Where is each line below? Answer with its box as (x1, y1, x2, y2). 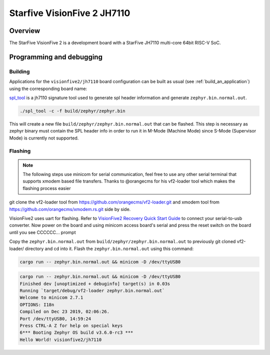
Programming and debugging (9, 52, 102, 61)
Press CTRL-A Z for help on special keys (19, 322, 123, 328)
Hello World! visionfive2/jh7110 (19, 336, 102, 342)
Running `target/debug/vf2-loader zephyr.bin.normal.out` (19, 287, 165, 293)
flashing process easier (22, 185, 71, 191)
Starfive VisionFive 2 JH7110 (9, 7, 130, 18)
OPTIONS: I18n (19, 301, 54, 307)
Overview (9, 26, 40, 35)
